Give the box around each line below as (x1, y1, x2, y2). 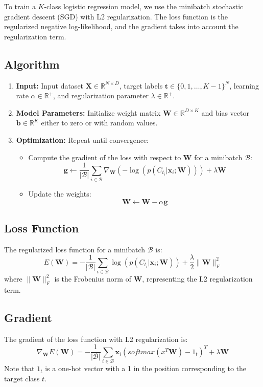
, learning (229, 80, 259, 91)
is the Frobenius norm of (54, 273, 131, 284)
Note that (4, 363, 35, 374)
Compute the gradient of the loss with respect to (28, 152, 181, 162)
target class (4, 373, 40, 383)
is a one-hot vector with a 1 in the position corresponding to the (45, 363, 247, 374)
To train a (4, 1, 36, 11)
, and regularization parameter (53, 90, 149, 101)
